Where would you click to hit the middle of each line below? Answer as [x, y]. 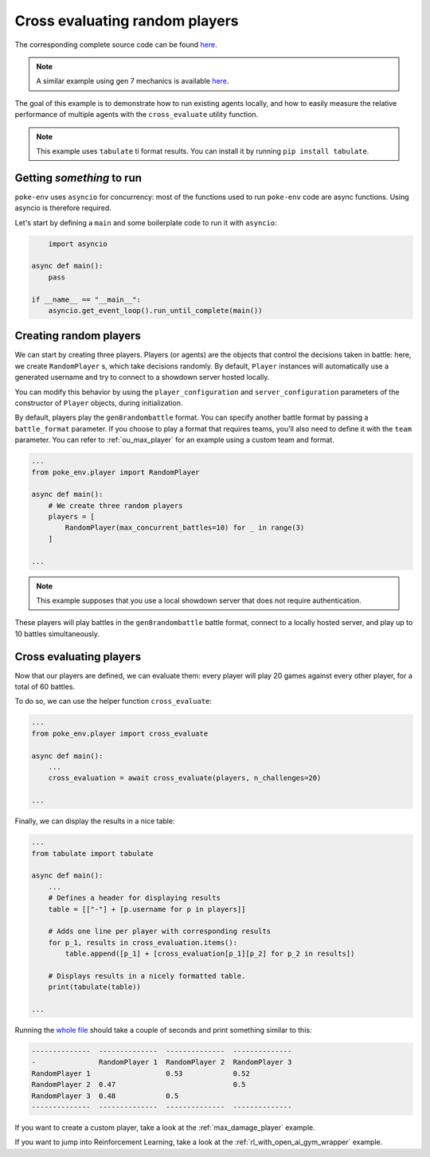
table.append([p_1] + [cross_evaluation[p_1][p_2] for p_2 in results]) [210, 954]
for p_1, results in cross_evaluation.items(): [143, 942]
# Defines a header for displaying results [134, 898]
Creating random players [78, 336]
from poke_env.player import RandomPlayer [115, 472]
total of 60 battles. [45, 687]
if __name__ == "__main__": [86, 299]
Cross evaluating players [78, 657]
